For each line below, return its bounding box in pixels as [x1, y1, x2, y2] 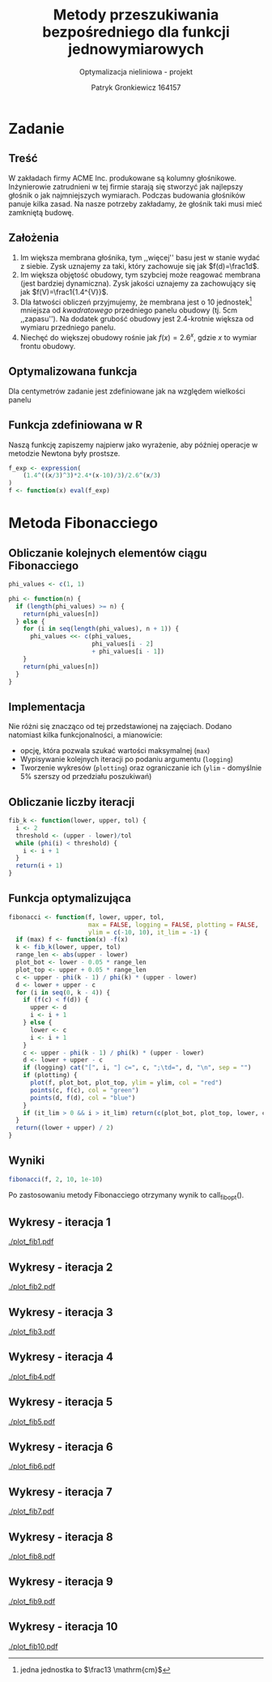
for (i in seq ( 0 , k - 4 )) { [15, 988, 111, 997]
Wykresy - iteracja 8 [8, 1530, 113, 1544]
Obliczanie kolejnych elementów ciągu [8, 546, 208, 560]
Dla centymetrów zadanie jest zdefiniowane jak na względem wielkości [8, 386, 245, 396]
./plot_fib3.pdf [8, 1326, 56, 1336]
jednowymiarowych [68, 40, 204, 58]
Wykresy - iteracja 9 [8, 1575, 113, 1589]
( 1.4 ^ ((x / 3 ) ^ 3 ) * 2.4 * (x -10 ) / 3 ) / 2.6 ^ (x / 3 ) [23, 471, 161, 479]
